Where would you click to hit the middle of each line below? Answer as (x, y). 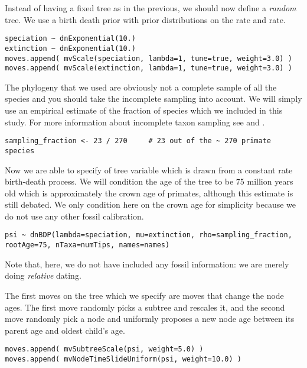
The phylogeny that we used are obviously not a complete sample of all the (141, 87)
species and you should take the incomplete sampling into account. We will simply (153, 99)
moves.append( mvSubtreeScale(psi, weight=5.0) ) (104, 349)
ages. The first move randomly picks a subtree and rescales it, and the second (145, 307)
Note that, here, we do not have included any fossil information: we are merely (147, 264)
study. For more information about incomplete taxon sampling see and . (135, 122)
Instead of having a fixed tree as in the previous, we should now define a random (151, 8)
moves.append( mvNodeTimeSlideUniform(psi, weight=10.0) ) (123, 359)
